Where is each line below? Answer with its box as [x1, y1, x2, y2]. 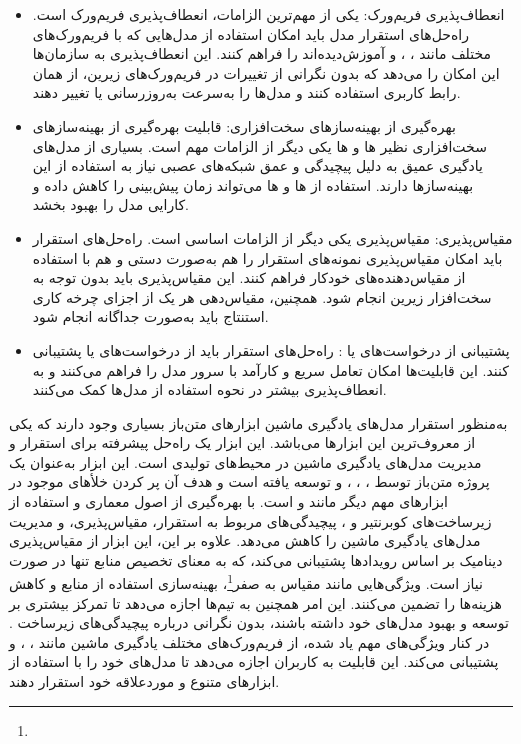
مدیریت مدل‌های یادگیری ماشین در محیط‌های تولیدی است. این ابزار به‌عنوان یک [9, 451, 482, 472]
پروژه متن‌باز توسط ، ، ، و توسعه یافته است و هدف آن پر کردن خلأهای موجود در [9, 471, 490, 492]
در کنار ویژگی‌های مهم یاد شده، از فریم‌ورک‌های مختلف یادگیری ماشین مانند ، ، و [9, 631, 490, 652]
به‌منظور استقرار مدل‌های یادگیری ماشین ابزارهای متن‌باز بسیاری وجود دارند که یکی [9, 412, 508, 433]
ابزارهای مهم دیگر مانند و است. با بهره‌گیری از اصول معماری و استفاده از [9, 491, 448, 512]
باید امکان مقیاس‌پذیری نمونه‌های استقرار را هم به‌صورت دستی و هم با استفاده [32, 247, 503, 268]
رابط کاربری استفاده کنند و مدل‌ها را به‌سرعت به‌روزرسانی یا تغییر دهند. [32, 82, 461, 103]
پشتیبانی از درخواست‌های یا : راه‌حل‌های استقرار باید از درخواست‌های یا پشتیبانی [32, 339, 510, 360]
